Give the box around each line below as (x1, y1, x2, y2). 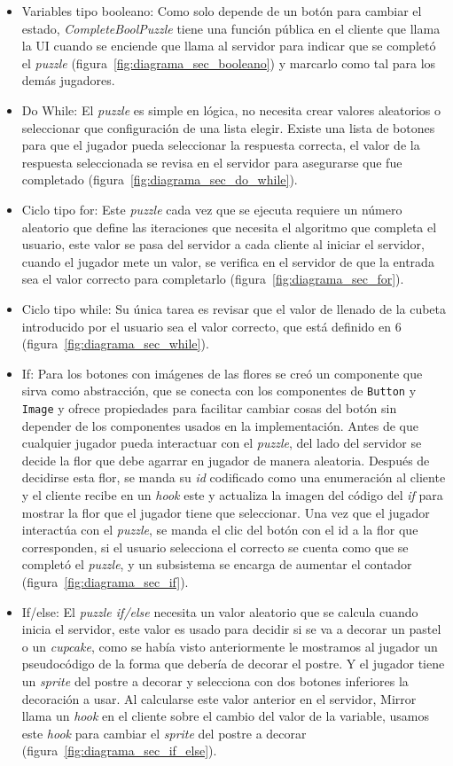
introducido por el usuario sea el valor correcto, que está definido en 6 (21, 317, 402, 335)
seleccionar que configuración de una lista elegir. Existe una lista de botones (21, 118, 435, 137)
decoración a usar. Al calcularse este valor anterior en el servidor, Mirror (21, 689, 417, 707)
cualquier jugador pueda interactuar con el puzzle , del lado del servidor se (21, 434, 422, 452)
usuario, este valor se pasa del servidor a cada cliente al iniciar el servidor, (21, 235, 425, 254)
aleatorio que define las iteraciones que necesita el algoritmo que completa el (21, 217, 437, 236)
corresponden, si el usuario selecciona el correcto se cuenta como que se (21, 537, 409, 556)
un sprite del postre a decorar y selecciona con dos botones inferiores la (21, 671, 409, 690)
